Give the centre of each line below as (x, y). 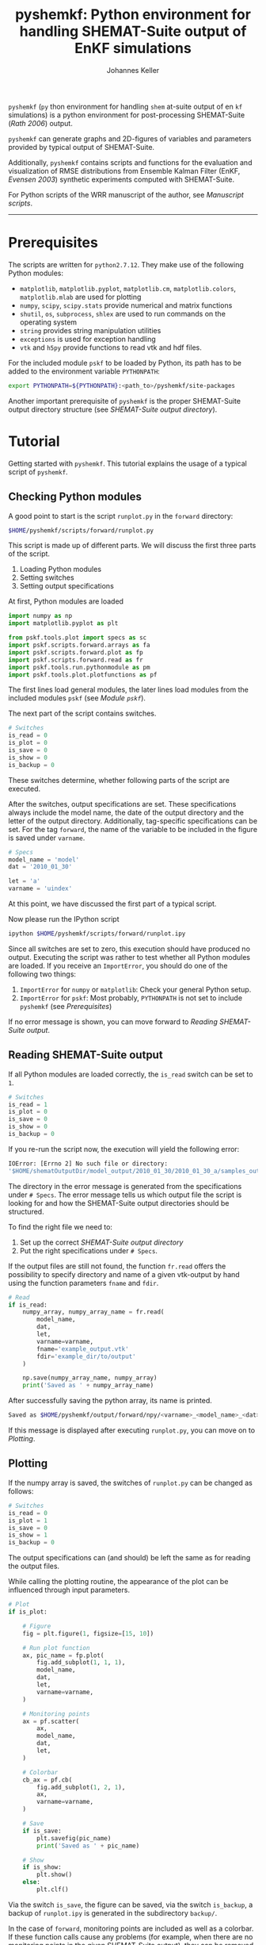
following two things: (42, 974)
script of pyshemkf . (38, 472)
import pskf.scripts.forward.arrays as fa (79, 645)
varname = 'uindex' (40, 889)
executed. (25, 788)
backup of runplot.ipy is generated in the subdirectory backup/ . (113, 1912)
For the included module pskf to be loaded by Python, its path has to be (125, 363)
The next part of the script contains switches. (82, 714)
